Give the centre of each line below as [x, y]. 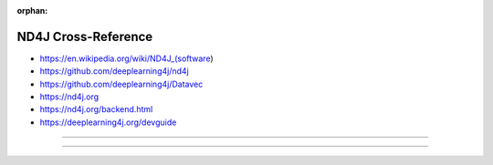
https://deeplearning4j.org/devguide [108, 122]
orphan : [32, 10]
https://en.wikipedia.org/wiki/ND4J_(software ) [126, 58]
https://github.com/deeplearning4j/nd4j [114, 71]
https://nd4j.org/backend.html [96, 109]
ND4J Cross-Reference [85, 36]
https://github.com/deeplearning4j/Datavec [121, 84]
